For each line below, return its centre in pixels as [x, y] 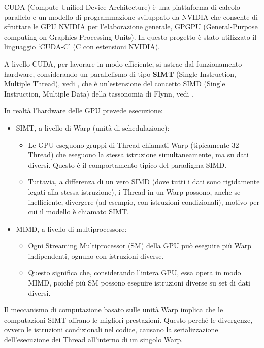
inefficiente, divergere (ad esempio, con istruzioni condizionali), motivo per [144, 201]
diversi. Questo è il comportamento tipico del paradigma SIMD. [127, 164]
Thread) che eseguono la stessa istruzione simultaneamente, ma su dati [138, 155]
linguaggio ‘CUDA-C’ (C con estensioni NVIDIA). [82, 46]
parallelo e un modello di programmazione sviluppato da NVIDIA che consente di [131, 17]
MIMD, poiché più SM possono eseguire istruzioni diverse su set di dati [139, 283]
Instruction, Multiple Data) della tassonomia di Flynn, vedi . [99, 93]
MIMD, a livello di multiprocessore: [71, 228]
